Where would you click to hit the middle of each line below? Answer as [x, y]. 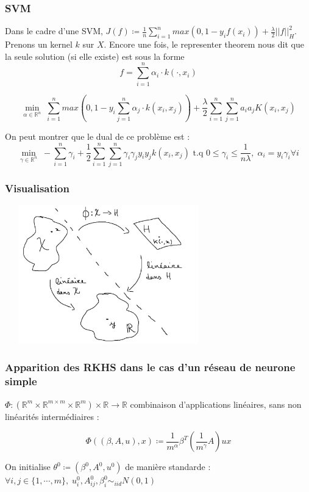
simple [21, 381]
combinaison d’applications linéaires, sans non [216, 404]
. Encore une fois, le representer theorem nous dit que [204, 44]
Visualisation [37, 188]
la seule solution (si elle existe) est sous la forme [95, 56]
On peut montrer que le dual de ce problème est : [98, 136]
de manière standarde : [168, 467]
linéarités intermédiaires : [52, 416]
